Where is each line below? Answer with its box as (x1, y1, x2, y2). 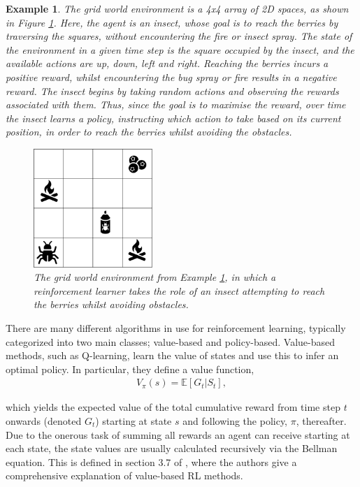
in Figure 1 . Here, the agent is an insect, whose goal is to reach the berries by (6, 15, 338, 29)
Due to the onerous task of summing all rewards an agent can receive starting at (6, 427, 350, 442)
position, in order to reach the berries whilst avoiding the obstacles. (6, 124, 292, 139)
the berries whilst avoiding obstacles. (34, 297, 189, 312)
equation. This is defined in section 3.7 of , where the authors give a (6, 454, 297, 469)
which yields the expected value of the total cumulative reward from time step (6, 400, 340, 414)
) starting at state (95, 413, 172, 428)
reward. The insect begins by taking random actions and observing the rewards (6, 83, 339, 98)
